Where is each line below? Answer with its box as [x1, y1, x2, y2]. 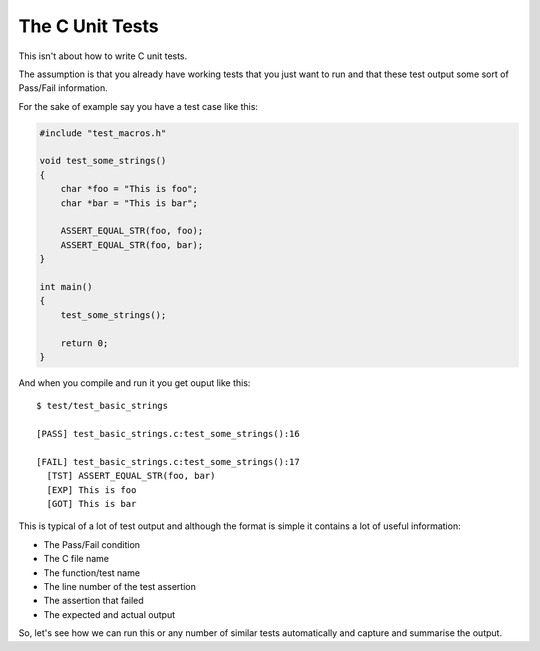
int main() [39, 281, 93, 292]
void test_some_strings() [39, 155, 167, 167]
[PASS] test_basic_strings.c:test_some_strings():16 [36, 428, 300, 440]
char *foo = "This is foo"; [60, 183, 199, 195]
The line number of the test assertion [43, 581, 197, 593]
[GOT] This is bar [46, 498, 137, 510]
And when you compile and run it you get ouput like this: [18, 376, 251, 389]
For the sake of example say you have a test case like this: [18, 100, 259, 112]
